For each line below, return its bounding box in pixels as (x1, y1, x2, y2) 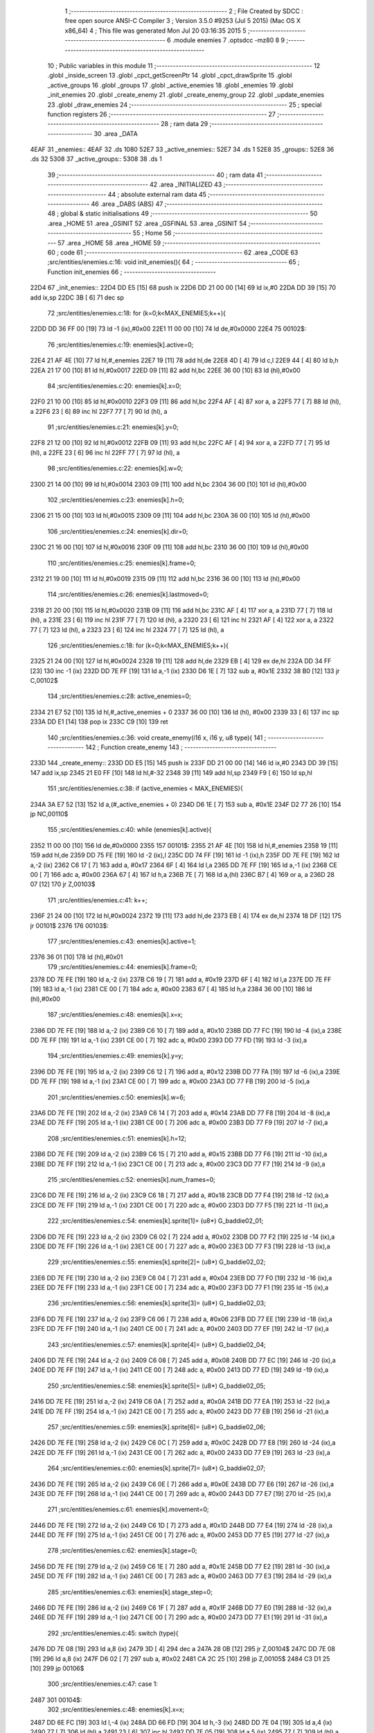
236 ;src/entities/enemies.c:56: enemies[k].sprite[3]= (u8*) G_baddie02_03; (47, 1299, 266, 1307)
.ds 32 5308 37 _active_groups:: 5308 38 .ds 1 (30, 155, 162, 163)
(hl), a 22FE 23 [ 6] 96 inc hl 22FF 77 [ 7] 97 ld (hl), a (30, 448, 180, 457)
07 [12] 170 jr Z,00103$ (30, 880, 96, 889)
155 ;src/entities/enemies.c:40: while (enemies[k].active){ (47, 826, 212, 834)
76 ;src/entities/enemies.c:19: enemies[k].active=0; (47, 340, 194, 349)
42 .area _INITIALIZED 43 (149, 180, 222, 189)
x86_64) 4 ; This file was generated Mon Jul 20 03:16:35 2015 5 (64, 26, 247, 35)
